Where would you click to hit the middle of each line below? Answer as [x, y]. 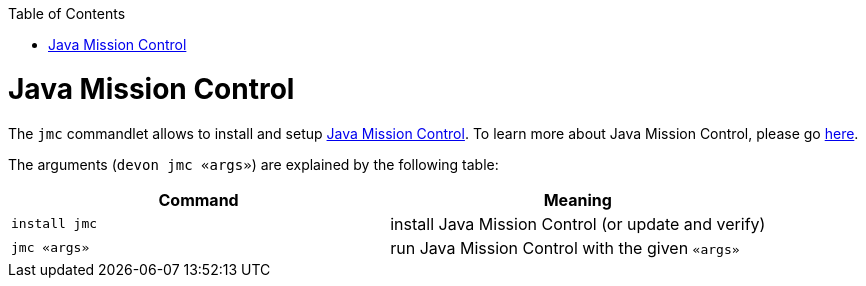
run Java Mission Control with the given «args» [565, 247]
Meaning [577, 199]
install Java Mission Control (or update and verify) [578, 223]
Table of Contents [67, 13]
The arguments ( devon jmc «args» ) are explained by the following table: [253, 164]
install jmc [54, 223]
